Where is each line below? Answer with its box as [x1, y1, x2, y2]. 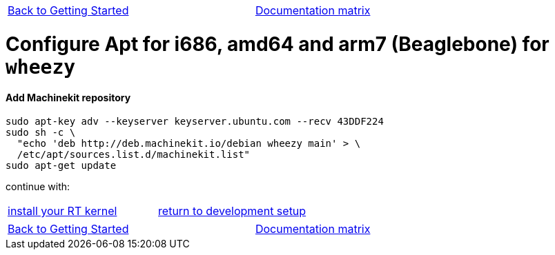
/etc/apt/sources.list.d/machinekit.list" [17, 149, 251, 161]
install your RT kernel [8, 204, 117, 218]
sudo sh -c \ [6, 127, 76, 139]
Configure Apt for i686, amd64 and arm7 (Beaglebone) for [6, 32, 549, 56]
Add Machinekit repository [6, 91, 131, 103]
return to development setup [158, 204, 306, 218]
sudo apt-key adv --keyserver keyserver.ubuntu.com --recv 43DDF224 [6, 116, 384, 127]
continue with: [6, 181, 70, 193]
